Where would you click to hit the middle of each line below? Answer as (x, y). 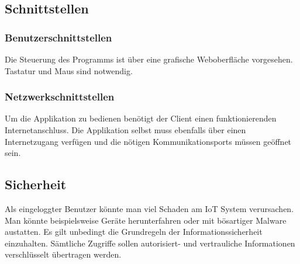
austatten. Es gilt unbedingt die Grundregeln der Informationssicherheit (134, 232)
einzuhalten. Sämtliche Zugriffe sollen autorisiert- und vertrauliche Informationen (150, 243)
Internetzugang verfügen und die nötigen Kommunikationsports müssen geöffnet (148, 141)
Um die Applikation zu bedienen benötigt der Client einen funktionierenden (141, 118)
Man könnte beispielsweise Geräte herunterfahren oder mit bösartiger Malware (146, 220)
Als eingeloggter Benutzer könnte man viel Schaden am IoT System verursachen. (149, 208)
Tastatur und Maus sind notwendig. (69, 70)
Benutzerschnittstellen (58, 37)
